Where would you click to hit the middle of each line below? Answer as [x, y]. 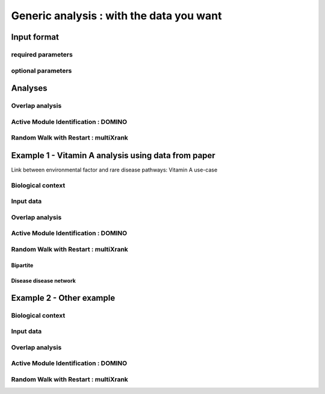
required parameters [42, 54]
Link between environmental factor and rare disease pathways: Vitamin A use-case [114, 170]
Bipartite [22, 265]
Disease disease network [44, 280]
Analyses [29, 88]
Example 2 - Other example [63, 298]
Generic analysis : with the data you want [116, 16]
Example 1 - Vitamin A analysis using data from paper [113, 155]
